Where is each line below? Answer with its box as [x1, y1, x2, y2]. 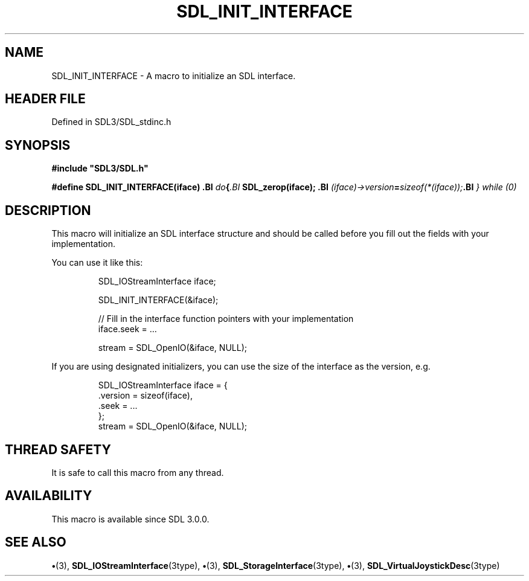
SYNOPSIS [5, 137, 71, 153]
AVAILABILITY [5, 488, 92, 504]
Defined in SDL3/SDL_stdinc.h [51, 117, 172, 127]
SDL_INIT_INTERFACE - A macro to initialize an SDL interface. [51, 70, 296, 81]
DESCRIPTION [5, 202, 91, 218]
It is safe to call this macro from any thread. [51, 467, 224, 478]
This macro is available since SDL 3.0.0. [51, 513, 210, 524]
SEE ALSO [5, 534, 66, 550]
